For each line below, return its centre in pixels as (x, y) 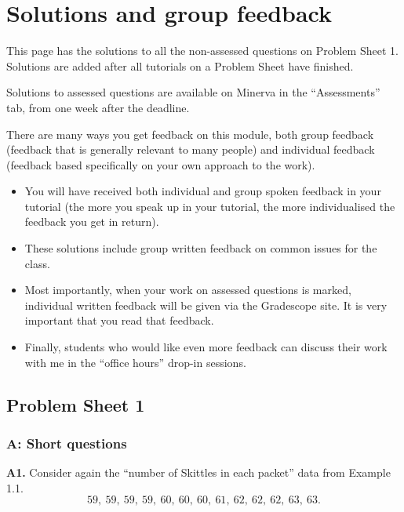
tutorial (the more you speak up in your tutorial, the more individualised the (210, 206)
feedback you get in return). (92, 222)
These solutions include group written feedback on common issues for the (201, 248)
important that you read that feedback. (119, 320)
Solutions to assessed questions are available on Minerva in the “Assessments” (193, 92)
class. (37, 263)
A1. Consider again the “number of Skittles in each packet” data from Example (198, 472)
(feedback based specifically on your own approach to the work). (161, 164)
